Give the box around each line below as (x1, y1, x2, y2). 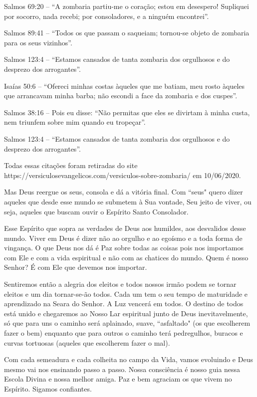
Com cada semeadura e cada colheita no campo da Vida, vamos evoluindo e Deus (4, 354, 253, 365)
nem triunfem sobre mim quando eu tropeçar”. (4, 117, 146, 127)
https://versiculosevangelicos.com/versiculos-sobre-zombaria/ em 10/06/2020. (4, 170, 241, 180)
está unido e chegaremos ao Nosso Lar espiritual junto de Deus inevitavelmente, (4, 308, 248, 318)
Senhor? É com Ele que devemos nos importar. (4, 262, 147, 272)
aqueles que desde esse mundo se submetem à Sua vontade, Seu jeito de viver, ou (4, 196, 252, 206)
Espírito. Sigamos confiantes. (4, 384, 92, 394)
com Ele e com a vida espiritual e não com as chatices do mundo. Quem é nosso (4, 252, 249, 262)
